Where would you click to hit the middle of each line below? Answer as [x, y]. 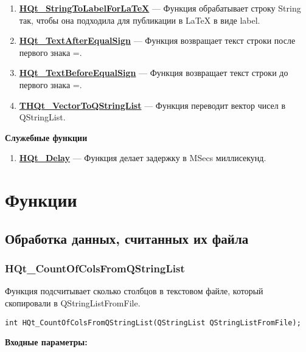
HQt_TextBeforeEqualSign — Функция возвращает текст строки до [154, 73]
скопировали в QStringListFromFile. [73, 302]
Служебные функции [46, 137]
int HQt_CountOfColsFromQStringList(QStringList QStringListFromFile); [153, 323]
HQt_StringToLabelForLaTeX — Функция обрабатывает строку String [160, 8]
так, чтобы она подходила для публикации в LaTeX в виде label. [140, 20]
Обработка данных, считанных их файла [127, 238]
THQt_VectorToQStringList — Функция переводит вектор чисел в [152, 105]
